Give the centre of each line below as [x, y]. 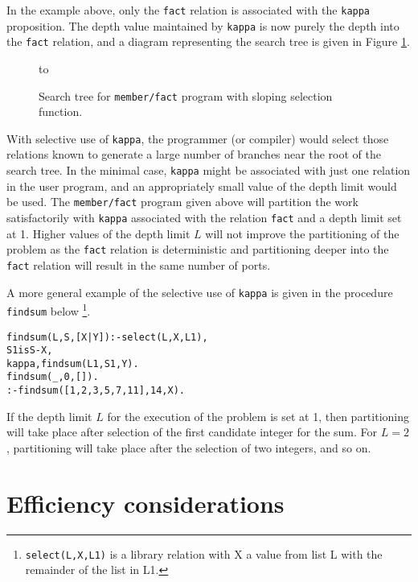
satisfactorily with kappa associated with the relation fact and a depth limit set [204, 217]
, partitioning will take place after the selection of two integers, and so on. [189, 447]
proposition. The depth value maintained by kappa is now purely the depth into [203, 25]
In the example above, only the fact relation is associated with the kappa [189, 10]
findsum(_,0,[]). [53, 377]
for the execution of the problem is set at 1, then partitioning [258, 416]
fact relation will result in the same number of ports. [139, 264]
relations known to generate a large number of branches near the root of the [194, 154]
